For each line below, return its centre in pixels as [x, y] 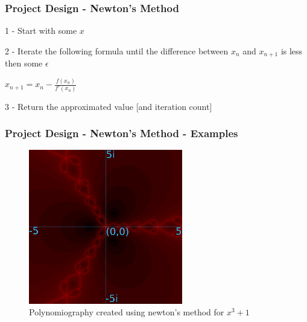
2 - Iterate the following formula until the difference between [117, 50]
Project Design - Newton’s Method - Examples [122, 133]
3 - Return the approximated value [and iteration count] [109, 106]
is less [292, 50]
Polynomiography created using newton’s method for [127, 312]
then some [24, 63]
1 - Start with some [41, 31]
